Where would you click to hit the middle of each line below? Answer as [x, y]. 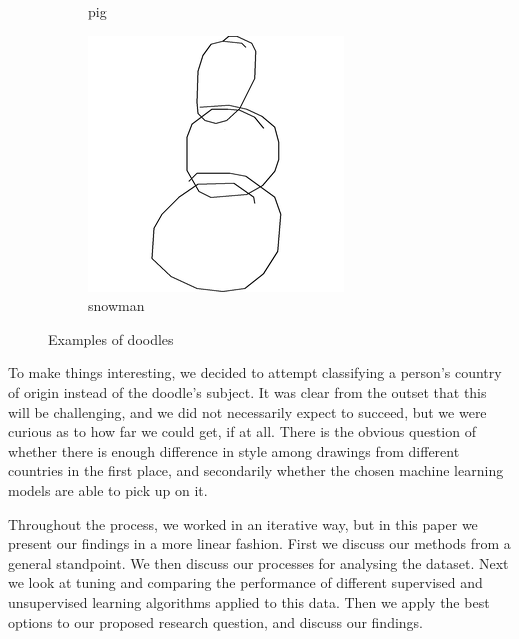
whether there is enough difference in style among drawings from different [234, 450]
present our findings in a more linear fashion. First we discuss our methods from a [259, 543]
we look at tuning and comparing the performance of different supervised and [245, 582]
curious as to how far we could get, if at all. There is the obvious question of [242, 431]
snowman [116, 305]
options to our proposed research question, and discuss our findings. [216, 621]
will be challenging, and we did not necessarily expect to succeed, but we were [247, 411]
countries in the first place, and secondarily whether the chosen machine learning [256, 470]
